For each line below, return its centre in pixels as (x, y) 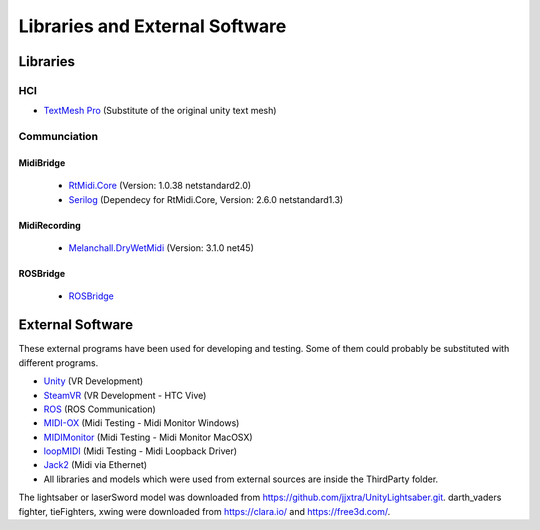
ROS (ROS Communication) (100, 409)
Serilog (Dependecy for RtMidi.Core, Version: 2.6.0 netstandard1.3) (206, 199)
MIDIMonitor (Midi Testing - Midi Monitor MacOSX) (148, 437)
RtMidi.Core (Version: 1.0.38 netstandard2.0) (160, 186)
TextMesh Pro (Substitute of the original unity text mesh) (160, 111)
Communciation (58, 137)
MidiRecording (50, 225)
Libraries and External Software (152, 26)
